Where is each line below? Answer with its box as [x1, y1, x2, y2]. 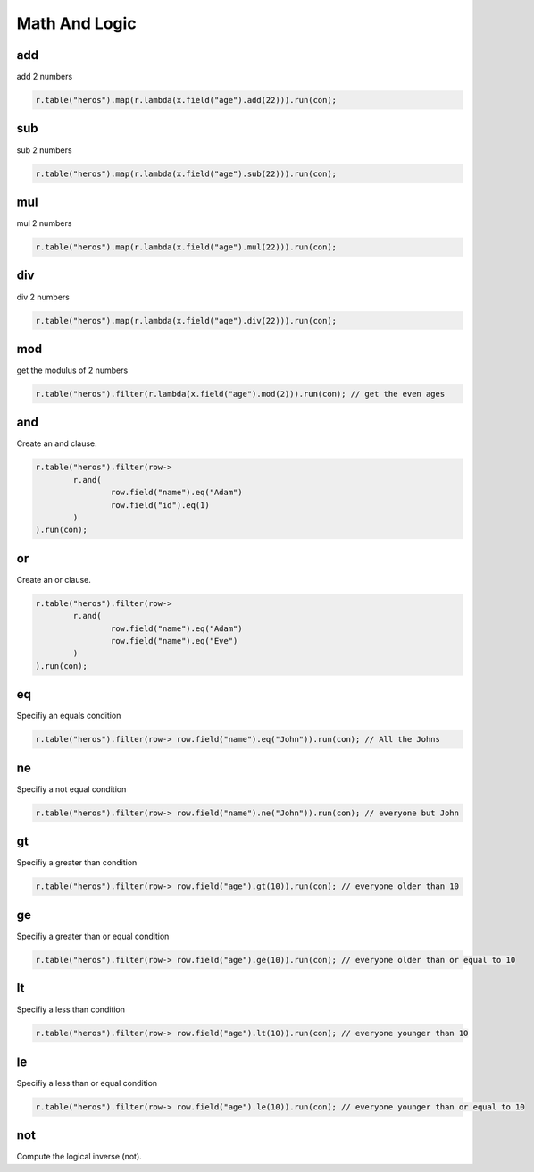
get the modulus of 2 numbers [16, 365, 129, 375]
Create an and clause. [16, 438, 97, 449]
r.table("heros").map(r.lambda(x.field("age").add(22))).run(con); [35, 95, 338, 105]
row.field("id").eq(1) [110, 500, 210, 510]
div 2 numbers [16, 291, 71, 302]
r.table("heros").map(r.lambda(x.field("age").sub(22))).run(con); [35, 168, 338, 179]
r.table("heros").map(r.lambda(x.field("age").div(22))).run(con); [35, 316, 338, 325]
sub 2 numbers [16, 144, 72, 156]
